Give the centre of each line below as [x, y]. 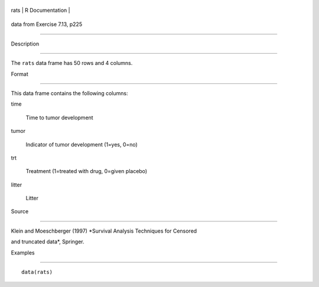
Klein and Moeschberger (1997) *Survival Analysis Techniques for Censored [104, 231]
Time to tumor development [60, 118]
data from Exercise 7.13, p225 [47, 24]
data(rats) [37, 272]
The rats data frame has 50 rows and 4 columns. [72, 63]
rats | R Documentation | [40, 10]
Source [20, 211]
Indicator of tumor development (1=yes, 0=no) [82, 144]
